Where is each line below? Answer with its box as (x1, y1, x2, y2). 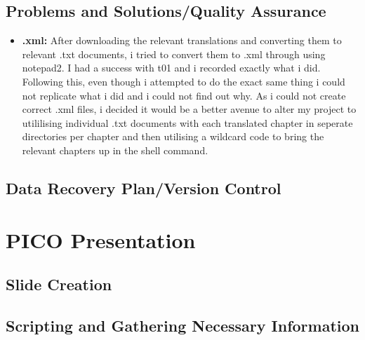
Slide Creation (6, 273, 112, 295)
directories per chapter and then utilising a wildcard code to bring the (22, 129, 324, 144)
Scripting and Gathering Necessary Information (6, 314, 359, 336)
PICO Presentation (6, 225, 196, 254)
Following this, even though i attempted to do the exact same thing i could (22, 74, 345, 88)
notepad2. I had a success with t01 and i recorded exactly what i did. (22, 60, 321, 75)
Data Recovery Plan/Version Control (6, 177, 281, 198)
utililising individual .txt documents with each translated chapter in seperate (22, 115, 353, 130)
